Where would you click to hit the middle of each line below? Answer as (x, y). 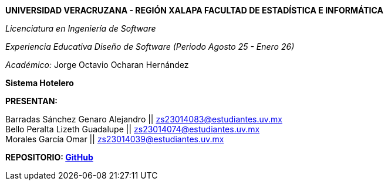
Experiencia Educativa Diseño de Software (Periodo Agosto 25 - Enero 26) (150, 47)
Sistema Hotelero (40, 83)
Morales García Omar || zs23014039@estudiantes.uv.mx (115, 139)
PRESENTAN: (32, 101)
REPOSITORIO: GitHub (49, 157)
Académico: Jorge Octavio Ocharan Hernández (97, 65)
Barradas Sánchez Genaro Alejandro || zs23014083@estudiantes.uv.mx (144, 119)
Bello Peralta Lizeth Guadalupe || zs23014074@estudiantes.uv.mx (133, 129)
